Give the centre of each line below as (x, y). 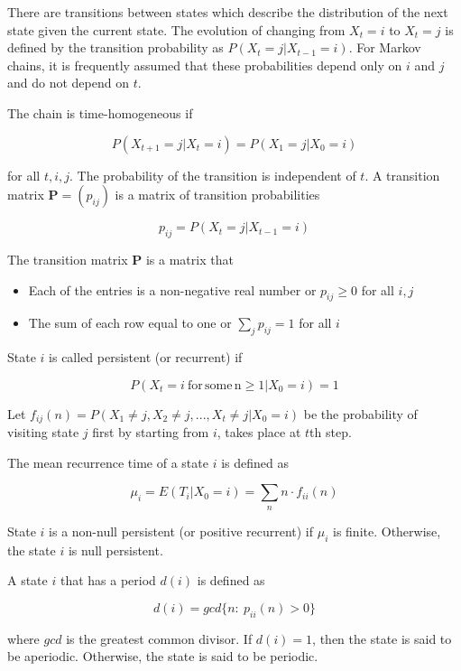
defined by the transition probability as (115, 47)
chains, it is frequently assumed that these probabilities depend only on (205, 65)
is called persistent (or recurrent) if (146, 357)
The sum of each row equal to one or (130, 323)
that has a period (108, 580)
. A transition (402, 175)
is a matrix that (189, 259)
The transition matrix (68, 259)
